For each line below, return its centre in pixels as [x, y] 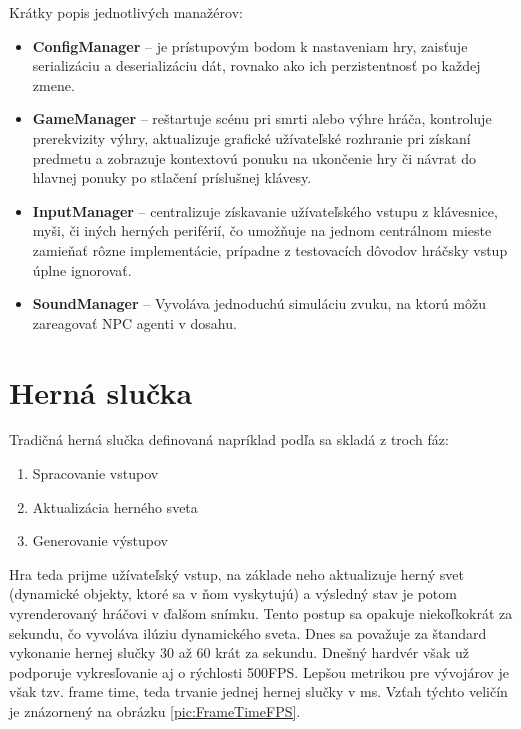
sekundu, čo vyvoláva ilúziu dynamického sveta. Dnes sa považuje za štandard [248, 632]
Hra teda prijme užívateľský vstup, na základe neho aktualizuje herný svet [236, 573]
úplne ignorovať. [82, 269]
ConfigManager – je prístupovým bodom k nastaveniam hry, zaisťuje [250, 45]
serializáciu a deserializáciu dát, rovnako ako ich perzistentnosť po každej [256, 65]
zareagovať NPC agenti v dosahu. [134, 322]
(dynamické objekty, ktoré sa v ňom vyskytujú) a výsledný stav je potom [233, 593]
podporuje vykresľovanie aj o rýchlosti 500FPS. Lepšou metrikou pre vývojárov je [259, 671]
